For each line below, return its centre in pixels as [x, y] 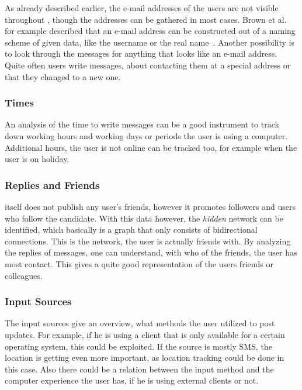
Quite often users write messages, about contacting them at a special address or [148, 65]
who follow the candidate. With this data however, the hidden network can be [144, 218]
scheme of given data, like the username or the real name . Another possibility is [150, 42]
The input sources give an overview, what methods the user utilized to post [140, 323]
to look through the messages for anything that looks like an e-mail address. [141, 54]
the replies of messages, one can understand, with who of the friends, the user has [151, 252]
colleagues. [24, 275]
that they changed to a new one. [63, 76]
